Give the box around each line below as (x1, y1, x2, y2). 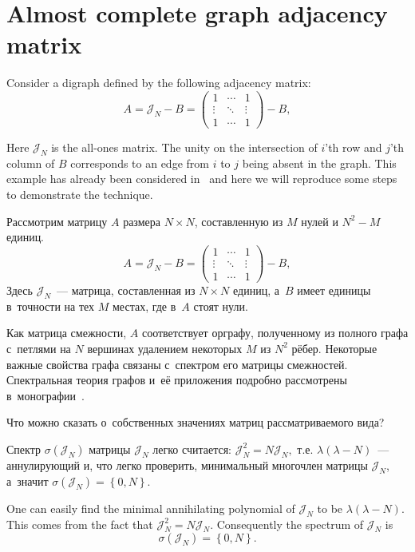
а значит (6, 472, 49, 489)
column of (6, 154, 55, 171)
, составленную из (194, 212, 283, 229)
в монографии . (6, 387, 85, 403)
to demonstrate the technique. (6, 186, 153, 203)
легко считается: (152, 440, 231, 457)
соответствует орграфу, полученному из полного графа (141, 324, 409, 341)
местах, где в (112, 297, 176, 314)
